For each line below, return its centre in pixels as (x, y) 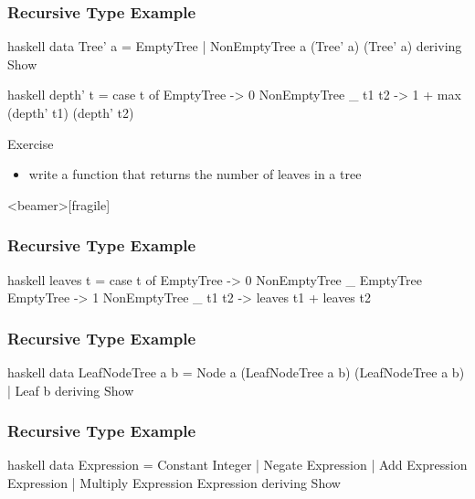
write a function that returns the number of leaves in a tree (195, 174)
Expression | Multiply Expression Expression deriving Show (174, 483)
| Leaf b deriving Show (71, 390)
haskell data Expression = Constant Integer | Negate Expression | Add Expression (237, 465)
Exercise (31, 143)
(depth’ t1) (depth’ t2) (71, 112)
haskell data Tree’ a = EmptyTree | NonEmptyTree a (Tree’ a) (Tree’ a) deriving (235, 46)
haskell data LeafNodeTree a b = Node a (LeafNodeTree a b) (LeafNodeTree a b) (236, 372)
